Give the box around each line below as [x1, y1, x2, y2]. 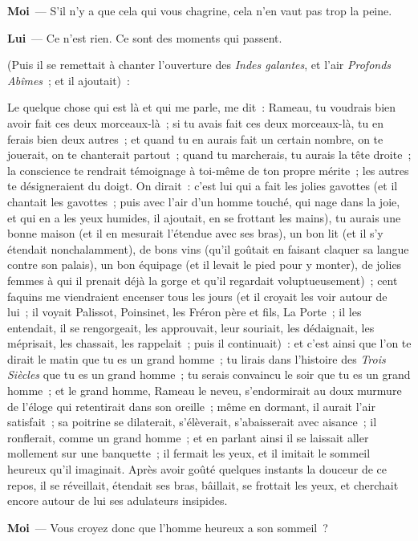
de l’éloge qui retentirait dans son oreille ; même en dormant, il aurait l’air [7, 397, 375, 414]
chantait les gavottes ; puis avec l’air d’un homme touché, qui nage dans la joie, [7, 193, 400, 209]
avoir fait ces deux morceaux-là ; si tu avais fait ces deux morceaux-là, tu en [7, 114, 384, 131]
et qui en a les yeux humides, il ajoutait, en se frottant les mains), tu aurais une [7, 209, 401, 226]
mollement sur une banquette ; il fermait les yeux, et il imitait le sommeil [7, 445, 371, 462]
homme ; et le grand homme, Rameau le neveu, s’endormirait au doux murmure [7, 382, 402, 399]
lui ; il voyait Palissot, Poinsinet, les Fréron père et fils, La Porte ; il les [7, 303, 362, 320]
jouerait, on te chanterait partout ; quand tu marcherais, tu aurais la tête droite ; [7, 146, 412, 163]
